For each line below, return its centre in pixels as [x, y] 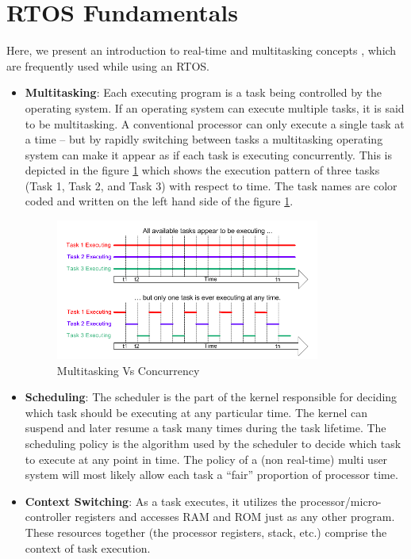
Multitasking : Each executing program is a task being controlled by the [204, 92]
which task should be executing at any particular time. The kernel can [196, 412]
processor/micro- [341, 501]
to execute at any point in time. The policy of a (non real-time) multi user [206, 459]
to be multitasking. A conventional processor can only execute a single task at [215, 123]
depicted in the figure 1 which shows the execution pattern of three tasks [202, 170]
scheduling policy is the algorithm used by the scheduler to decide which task [213, 443]
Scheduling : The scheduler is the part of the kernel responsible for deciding [211, 397]
